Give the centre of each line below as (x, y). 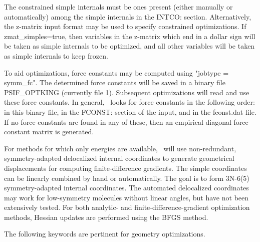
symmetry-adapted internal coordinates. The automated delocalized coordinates (126, 188)
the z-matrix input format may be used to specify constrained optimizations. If (125, 26)
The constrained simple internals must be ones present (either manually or (118, 7)
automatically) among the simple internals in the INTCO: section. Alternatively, (128, 16)
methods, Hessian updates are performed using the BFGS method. (106, 217)
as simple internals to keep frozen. (56, 55)
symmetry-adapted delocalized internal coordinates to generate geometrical (119, 158)
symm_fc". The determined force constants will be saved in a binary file (115, 82)
